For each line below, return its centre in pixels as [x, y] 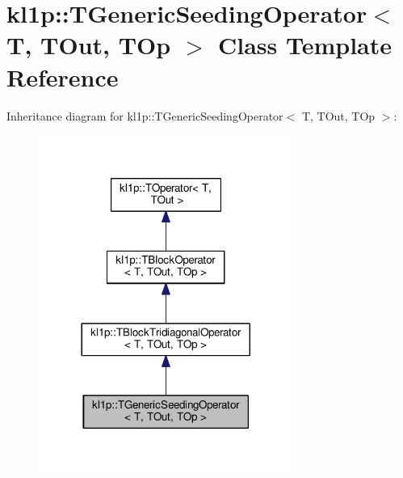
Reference [63, 76]
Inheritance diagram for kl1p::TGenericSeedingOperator [145, 115]
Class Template [305, 45]
